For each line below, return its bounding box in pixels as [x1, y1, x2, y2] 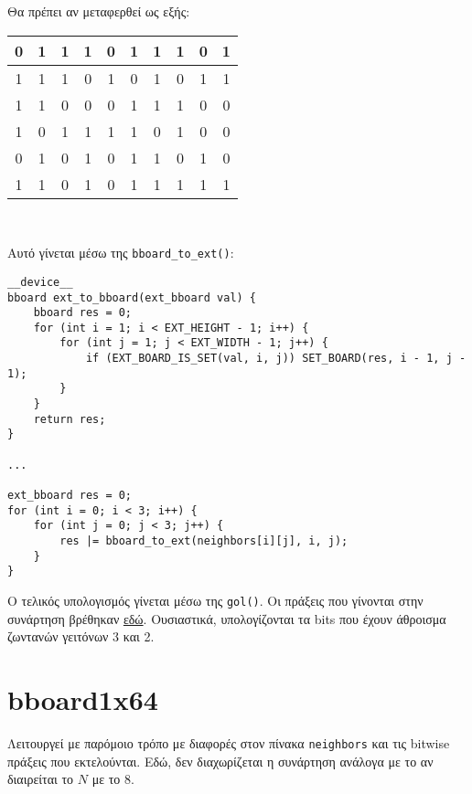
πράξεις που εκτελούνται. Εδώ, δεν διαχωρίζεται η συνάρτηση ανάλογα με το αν [7, 751, 434, 770]
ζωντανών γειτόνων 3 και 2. [7, 627, 155, 646]
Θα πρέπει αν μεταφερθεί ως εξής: [7, 2, 190, 20]
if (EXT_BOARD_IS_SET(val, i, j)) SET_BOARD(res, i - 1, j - [85, 352, 467, 365]
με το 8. [91, 769, 134, 789]
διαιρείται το [7, 769, 74, 789]
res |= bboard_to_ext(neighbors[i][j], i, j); [59, 535, 349, 547]
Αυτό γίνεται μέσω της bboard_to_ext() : [7, 243, 234, 262]
